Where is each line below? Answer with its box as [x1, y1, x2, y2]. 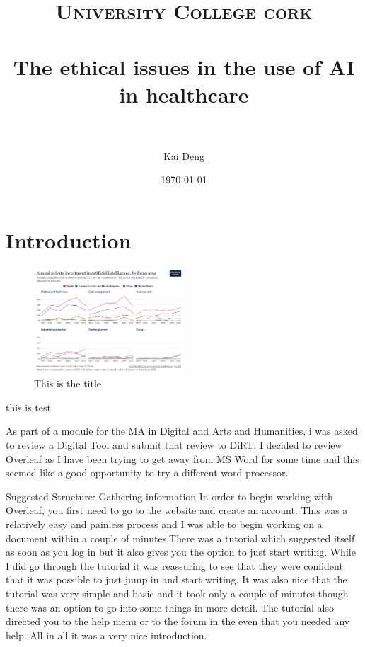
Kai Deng [163, 148, 205, 163]
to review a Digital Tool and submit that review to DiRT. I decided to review [6, 437, 342, 452]
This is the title [34, 376, 102, 391]
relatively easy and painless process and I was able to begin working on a [6, 516, 323, 531]
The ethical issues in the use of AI [13, 52, 355, 81]
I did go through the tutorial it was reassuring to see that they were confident [6, 558, 343, 573]
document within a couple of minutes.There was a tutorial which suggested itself [6, 530, 355, 545]
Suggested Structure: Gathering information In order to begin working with [6, 488, 333, 503]
